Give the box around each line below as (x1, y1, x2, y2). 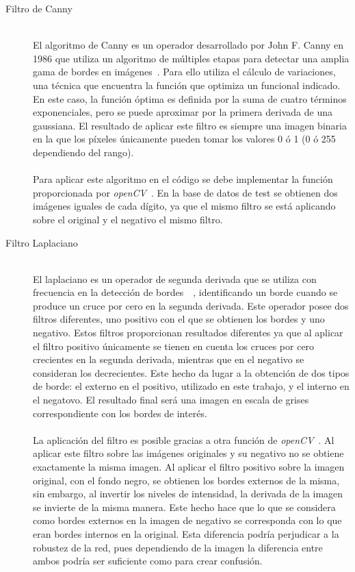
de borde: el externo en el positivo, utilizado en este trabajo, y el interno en (33, 379, 350, 393)
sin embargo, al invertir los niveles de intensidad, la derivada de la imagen (33, 486, 343, 501)
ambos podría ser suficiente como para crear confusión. (33, 554, 263, 568)
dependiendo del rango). (33, 145, 134, 159)
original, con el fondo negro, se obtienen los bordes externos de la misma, (33, 473, 340, 487)
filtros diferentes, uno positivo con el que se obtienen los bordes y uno (33, 312, 325, 326)
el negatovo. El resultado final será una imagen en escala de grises (33, 393, 309, 407)
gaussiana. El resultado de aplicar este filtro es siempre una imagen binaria (33, 118, 347, 132)
